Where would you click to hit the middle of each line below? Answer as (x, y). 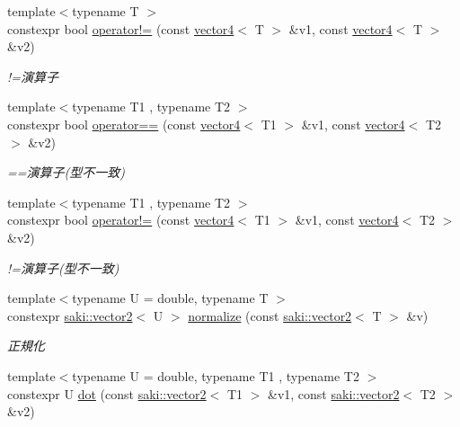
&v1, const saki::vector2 (334, 393)
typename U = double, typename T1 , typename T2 (216, 375)
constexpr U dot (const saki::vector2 (107, 393)
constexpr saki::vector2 (70, 315)
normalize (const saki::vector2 (270, 315)
